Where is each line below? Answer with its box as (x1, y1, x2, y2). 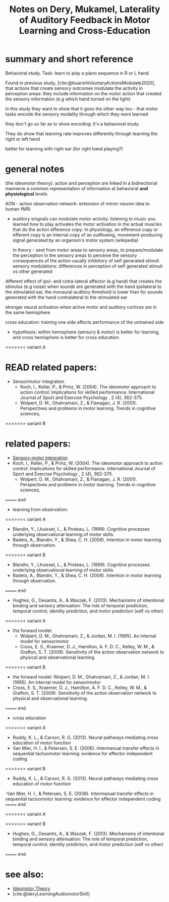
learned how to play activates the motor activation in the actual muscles (12, 221, 162, 227)
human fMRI (5, 206, 31, 212)
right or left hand (5, 136, 40, 142)
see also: (5, 869, 44, 880)
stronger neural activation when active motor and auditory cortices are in (5, 304, 157, 310)
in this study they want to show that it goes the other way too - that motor (5, 105, 158, 111)
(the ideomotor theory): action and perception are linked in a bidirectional (5, 180, 157, 186)
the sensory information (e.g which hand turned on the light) (5, 96, 131, 102)
